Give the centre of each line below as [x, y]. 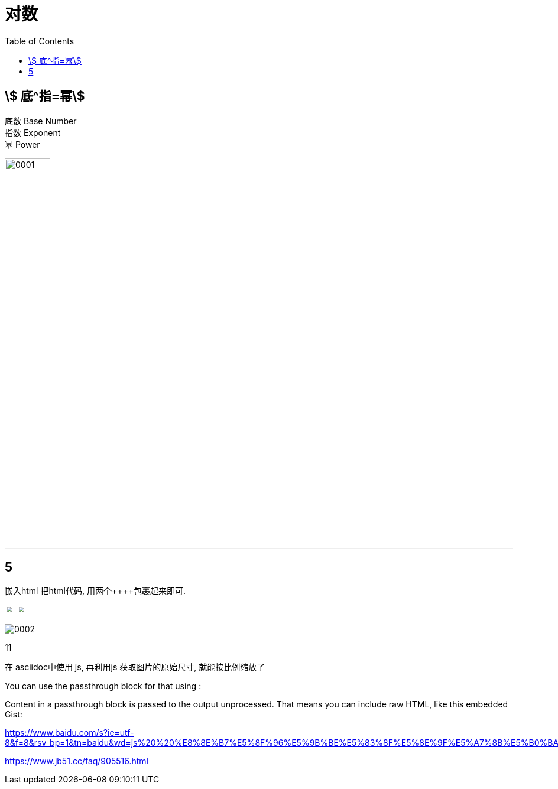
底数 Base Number [41, 121]
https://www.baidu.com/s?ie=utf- [69, 733]
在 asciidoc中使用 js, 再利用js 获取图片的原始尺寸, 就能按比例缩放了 [135, 667]
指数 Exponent [33, 132]
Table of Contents [40, 41]
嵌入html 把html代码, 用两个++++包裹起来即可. [95, 591]
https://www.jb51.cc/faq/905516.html [77, 761]
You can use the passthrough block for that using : [103, 686]
